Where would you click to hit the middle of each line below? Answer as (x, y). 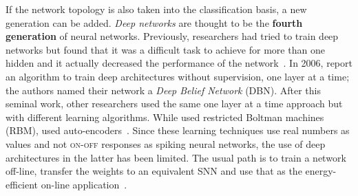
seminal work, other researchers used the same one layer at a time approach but (174, 104)
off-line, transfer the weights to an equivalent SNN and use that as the (154, 171)
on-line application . (84, 184)
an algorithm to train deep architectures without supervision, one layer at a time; (178, 76)
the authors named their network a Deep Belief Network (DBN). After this (163, 90)
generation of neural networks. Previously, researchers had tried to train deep (172, 36)
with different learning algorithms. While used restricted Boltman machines (165, 117)
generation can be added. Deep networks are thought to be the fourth (154, 22)
